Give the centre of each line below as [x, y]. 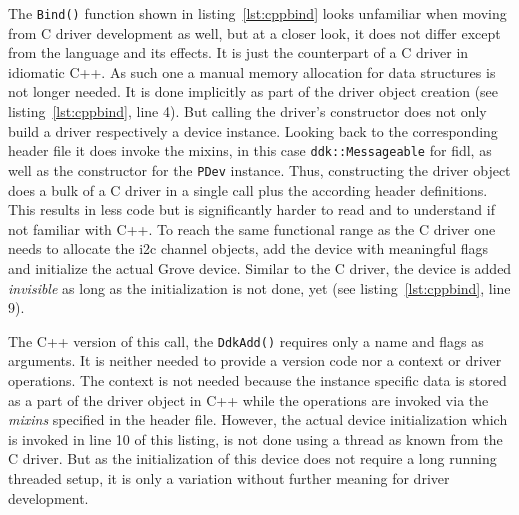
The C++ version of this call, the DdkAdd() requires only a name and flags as [246, 340]
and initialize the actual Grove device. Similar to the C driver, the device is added [260, 267]
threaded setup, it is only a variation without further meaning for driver [229, 477]
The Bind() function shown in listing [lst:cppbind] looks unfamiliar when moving [257, 13]
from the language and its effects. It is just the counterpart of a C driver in [238, 52]
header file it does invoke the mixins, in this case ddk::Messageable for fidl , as [250, 150]
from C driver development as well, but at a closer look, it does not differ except [254, 32]
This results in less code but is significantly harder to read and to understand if [251, 209]
